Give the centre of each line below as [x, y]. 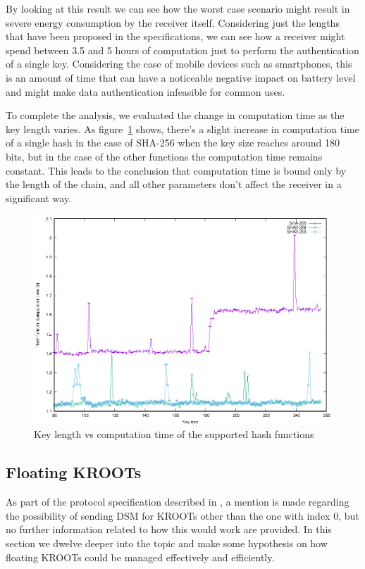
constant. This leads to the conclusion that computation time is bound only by [176, 170]
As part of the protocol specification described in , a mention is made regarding [178, 502]
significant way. [39, 198]
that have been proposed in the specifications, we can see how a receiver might [175, 36]
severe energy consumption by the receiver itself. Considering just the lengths [173, 22]
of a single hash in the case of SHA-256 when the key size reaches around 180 [173, 143]
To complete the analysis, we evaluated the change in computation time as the [175, 115]
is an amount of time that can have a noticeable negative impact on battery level [181, 77]
